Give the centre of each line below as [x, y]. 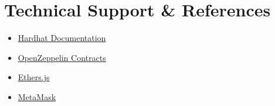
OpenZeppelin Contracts [62, 57]
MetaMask [37, 96]
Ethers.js [34, 77]
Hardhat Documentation [62, 38]
